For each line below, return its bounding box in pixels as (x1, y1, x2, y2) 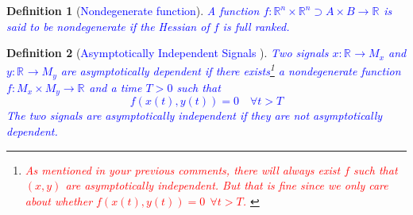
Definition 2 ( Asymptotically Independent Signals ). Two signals (6, 44, 329, 61)
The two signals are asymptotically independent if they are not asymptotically (6, 107, 383, 124)
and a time (89, 79, 142, 95)
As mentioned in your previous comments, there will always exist (25, 161, 341, 178)
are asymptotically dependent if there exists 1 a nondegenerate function (60, 60, 401, 79)
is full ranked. (222, 17, 290, 34)
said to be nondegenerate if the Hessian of (6, 17, 210, 34)
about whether (25, 192, 93, 209)
